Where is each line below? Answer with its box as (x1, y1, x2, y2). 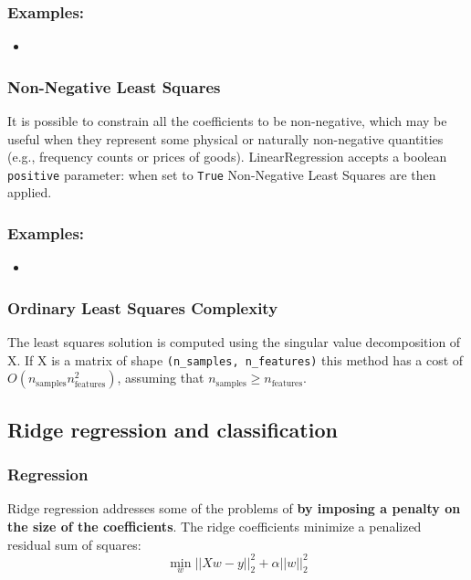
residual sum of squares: (7, 534, 141, 554)
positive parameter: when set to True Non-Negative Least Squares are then (7, 164, 436, 184)
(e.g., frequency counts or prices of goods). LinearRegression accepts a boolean (7, 147, 447, 166)
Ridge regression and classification (7, 415, 338, 443)
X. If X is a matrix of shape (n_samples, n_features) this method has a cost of (7, 350, 464, 369)
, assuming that (117, 368, 204, 387)
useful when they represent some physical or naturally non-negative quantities (7, 129, 444, 148)
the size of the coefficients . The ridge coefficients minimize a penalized (7, 516, 422, 535)
